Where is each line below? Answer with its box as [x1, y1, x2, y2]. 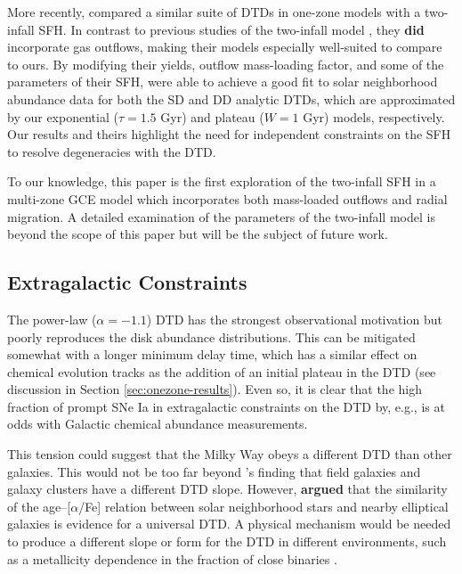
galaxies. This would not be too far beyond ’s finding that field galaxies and [7, 462, 421, 480]
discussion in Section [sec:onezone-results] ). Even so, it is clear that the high [7, 380, 422, 398]
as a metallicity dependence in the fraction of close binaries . [7, 549, 337, 568]
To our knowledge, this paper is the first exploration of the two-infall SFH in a [7, 172, 436, 191]
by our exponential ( [7, 107, 118, 126]
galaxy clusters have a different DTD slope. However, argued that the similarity [7, 480, 448, 498]
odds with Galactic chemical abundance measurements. [7, 414, 308, 433]
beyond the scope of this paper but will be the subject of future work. [7, 225, 388, 243]
